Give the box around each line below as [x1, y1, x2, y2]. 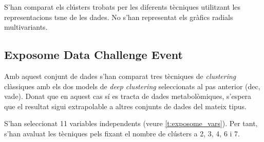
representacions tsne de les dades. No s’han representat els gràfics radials [4, 11, 233, 22]
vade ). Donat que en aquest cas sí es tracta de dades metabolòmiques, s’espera [4, 91, 252, 102]
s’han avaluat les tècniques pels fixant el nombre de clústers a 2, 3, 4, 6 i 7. [4, 128, 240, 138]
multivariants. [4, 22, 48, 32]
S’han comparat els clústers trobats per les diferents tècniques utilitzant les [4, 2, 241, 12]
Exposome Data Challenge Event [4, 47, 183, 63]
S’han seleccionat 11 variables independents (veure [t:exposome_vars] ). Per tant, [4, 118, 258, 129]
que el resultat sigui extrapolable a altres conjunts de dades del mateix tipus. [4, 100, 247, 111]
